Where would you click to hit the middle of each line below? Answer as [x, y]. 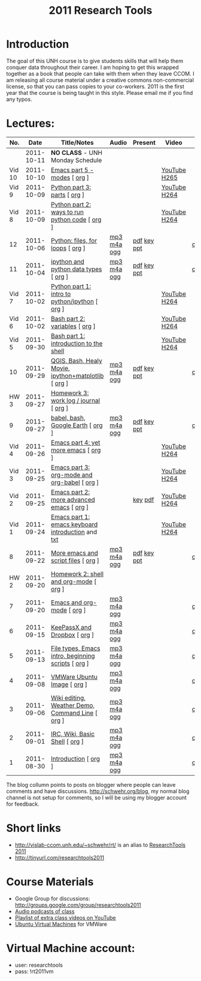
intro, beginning [73, 655]
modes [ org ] [70, 177]
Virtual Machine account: [71, 948]
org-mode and [71, 475]
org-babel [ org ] [75, 482]
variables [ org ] [73, 326]
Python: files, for [74, 240]
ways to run [67, 212]
